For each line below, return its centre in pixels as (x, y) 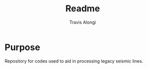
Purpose (23, 47)
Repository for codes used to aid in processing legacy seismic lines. (74, 61)
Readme (83, 9)
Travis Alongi (83, 22)
